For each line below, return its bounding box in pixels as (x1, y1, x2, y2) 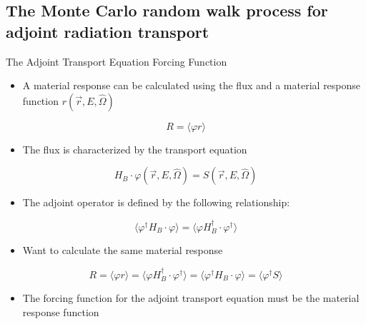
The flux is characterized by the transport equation (22, 141, 247, 156)
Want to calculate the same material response (22, 243, 223, 258)
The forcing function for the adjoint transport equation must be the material (22, 290, 360, 305)
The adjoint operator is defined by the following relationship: (22, 195, 290, 210)
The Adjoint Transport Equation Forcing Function (6, 54, 227, 69)
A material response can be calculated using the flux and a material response (22, 78, 361, 93)
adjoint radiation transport (6, 20, 209, 42)
